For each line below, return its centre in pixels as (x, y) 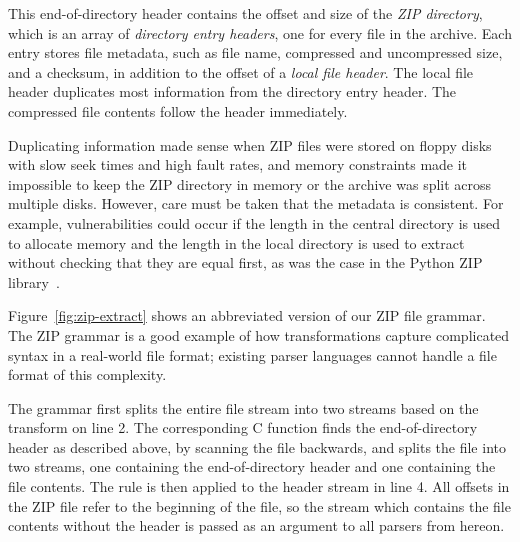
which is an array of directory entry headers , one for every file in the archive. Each (260, 32)
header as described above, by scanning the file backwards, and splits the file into (257, 446)
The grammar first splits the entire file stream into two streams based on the (243, 407)
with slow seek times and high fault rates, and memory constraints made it (238, 164)
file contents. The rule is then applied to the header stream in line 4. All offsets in (259, 486)
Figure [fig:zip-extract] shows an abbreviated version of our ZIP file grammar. (247, 315)
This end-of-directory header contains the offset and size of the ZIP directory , (245, 13)
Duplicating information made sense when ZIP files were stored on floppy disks (250, 144)
